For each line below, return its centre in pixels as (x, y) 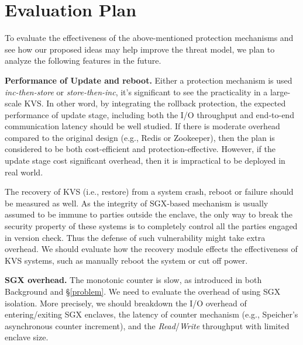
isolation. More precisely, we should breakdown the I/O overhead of (126, 303)
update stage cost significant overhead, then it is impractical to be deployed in (145, 161)
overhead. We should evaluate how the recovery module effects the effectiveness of (151, 249)
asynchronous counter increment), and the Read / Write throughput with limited (147, 325)
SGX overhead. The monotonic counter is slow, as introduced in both (133, 280)
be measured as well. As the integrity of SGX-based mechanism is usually (137, 203)
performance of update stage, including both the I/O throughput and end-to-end (149, 114)
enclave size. (27, 337)
